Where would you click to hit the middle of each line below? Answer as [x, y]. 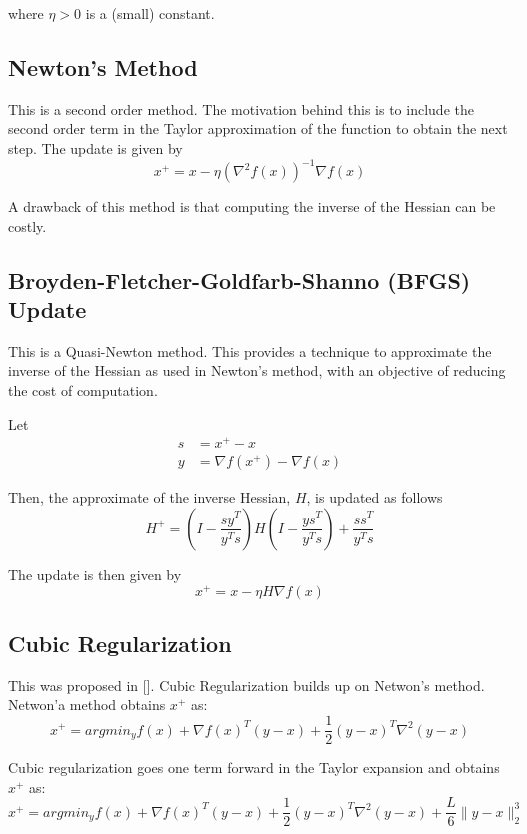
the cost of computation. [83, 390]
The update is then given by [95, 573]
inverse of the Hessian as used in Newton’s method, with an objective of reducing [257, 370]
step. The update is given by [95, 147]
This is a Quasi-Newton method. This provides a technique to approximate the [250, 350]
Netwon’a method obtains [87, 704]
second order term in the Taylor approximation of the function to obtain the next [258, 128]
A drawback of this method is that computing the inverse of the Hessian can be [252, 206]
